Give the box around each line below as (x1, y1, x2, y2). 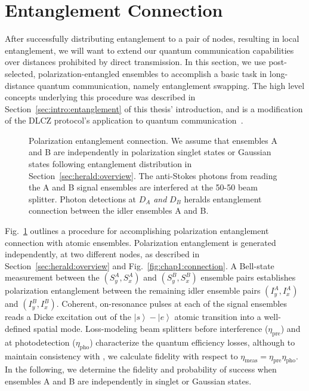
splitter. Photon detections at (29, 192, 137, 205)
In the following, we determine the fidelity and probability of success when (5, 363, 277, 375)
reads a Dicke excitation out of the (5, 310, 131, 323)
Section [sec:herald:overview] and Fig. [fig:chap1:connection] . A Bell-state (5, 259, 274, 272)
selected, (5, 67, 36, 79)
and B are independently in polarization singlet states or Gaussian (29, 146, 271, 158)
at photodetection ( (5, 335, 76, 348)
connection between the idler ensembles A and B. (29, 204, 209, 217)
